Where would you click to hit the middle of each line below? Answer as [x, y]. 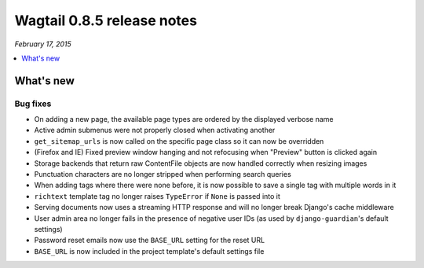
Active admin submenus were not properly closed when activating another [155, 130]
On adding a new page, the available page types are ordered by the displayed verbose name [184, 119]
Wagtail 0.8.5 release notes [106, 20]
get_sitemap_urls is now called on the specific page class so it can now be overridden [179, 141]
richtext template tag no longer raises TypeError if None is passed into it [157, 196]
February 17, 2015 [43, 44]
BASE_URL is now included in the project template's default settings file [149, 251]
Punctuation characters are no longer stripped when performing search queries [163, 174]
